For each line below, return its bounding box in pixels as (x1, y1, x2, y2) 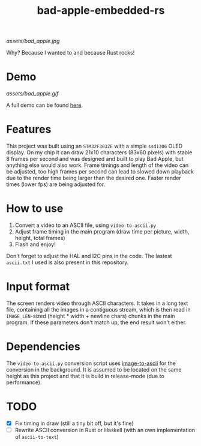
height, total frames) (14, 235, 65, 241)
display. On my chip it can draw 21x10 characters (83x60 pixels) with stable (6, 149, 193, 156)
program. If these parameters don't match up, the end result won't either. (6, 319, 187, 326)
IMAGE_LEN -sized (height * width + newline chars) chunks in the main (6, 312, 175, 319)
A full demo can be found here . (6, 101, 83, 109)
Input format (6, 280, 70, 294)
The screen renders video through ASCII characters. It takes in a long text (6, 300, 188, 307)
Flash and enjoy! (14, 241, 56, 248)
